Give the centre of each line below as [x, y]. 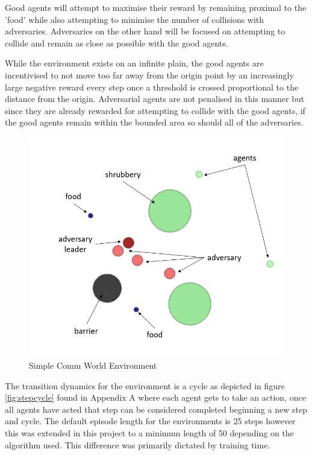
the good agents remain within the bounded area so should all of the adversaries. [154, 122]
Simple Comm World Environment [93, 365]
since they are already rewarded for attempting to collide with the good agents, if [155, 110]
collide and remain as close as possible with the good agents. [117, 43]
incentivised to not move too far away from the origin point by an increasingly [149, 75]
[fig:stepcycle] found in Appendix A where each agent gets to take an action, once [155, 397]
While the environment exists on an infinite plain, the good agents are [134, 63]
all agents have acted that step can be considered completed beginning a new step [156, 409]
